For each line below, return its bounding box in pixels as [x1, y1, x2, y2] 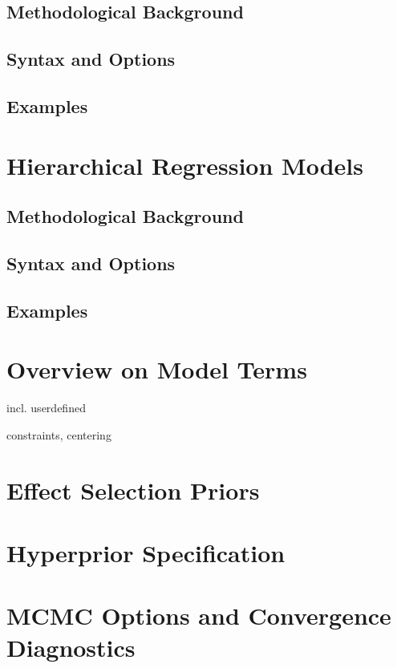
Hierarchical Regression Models [6, 148, 363, 181]
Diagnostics [6, 630, 136, 663]
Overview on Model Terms [6, 353, 307, 386]
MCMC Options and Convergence [6, 599, 391, 632]
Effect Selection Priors [6, 473, 260, 506]
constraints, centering [6, 426, 111, 443]
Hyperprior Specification [6, 536, 286, 569]
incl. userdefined [6, 399, 86, 416]
